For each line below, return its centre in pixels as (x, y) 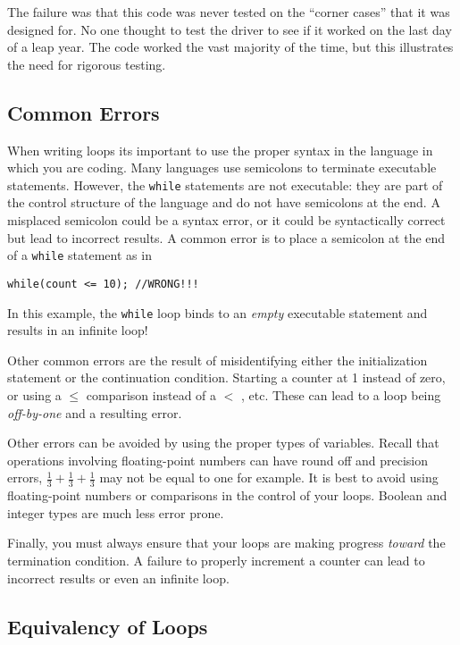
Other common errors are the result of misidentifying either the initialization (217, 360)
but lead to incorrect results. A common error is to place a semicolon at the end (226, 237)
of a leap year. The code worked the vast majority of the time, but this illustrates (230, 47)
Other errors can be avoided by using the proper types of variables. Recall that (223, 443)
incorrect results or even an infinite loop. (118, 578)
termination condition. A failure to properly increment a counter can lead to (216, 560)
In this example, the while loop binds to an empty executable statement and (217, 312)
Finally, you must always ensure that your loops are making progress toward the (226, 543)
